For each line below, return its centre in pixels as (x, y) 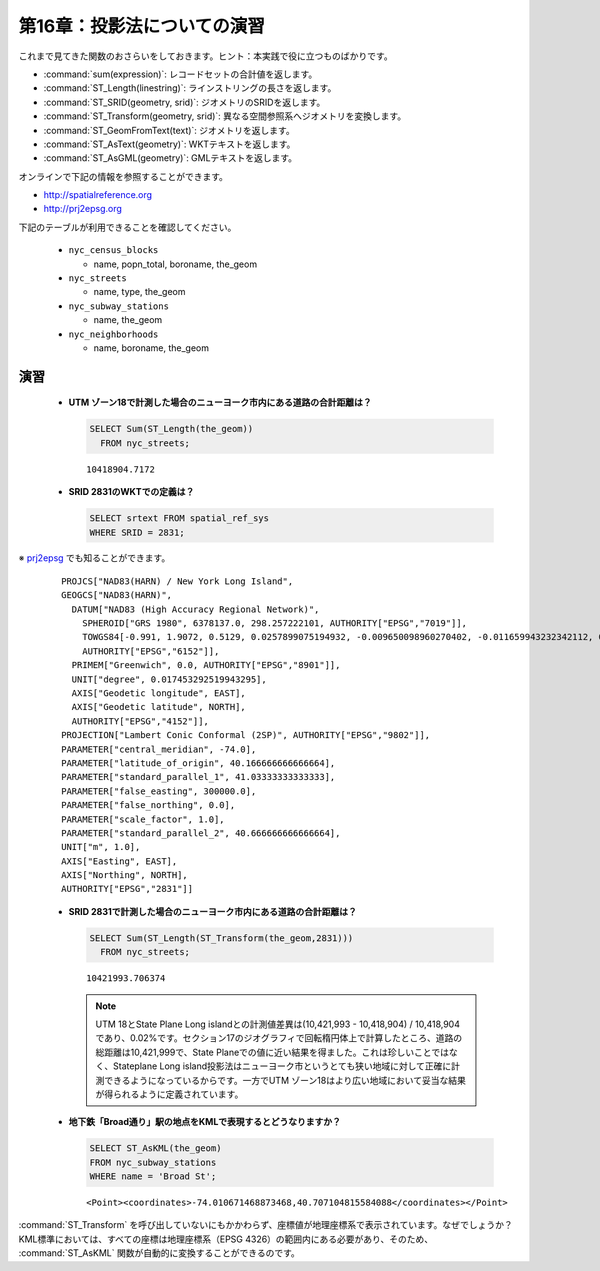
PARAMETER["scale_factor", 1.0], (143, 819)
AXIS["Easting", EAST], (119, 861)
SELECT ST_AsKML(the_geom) (155, 1148)
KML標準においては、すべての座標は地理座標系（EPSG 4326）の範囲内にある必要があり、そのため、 (226, 1239)
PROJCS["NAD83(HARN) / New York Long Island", (177, 581)
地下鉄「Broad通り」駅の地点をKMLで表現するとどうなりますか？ (205, 1122)
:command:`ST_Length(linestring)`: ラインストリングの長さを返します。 (190, 88)
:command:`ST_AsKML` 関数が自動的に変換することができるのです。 (159, 1253)
